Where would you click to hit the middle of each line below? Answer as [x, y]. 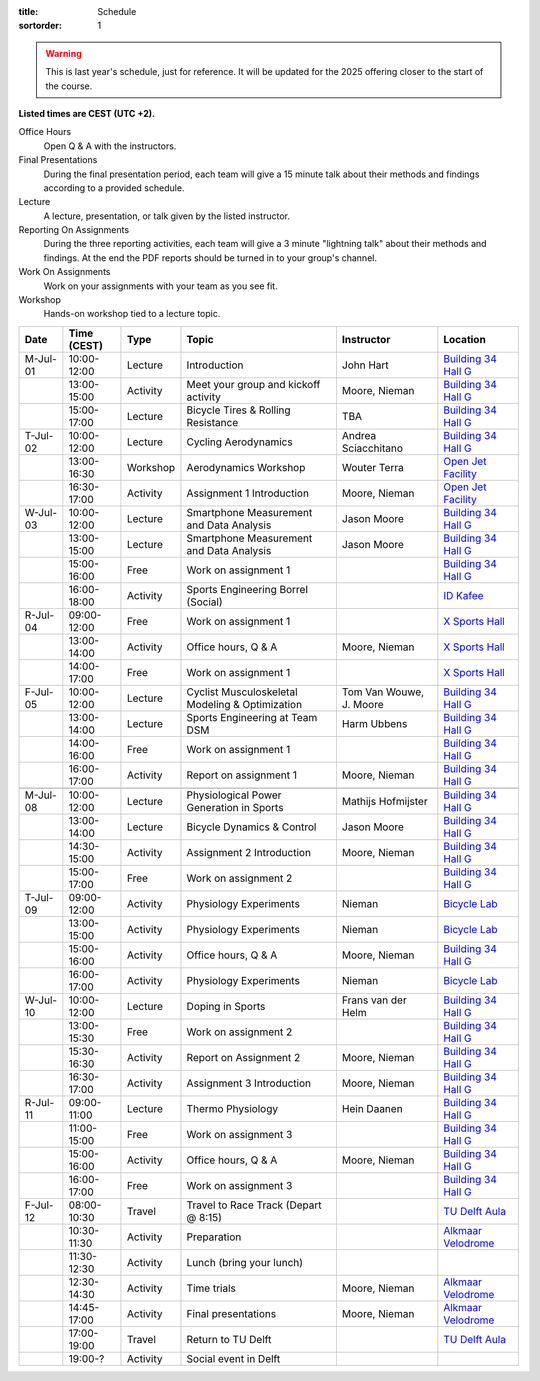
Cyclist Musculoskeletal [242, 692]
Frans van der [374, 1000]
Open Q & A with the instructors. [110, 146]
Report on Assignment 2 [243, 1057]
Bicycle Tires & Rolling [238, 410]
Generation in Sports [235, 807]
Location [465, 339]
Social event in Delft [233, 1358]
